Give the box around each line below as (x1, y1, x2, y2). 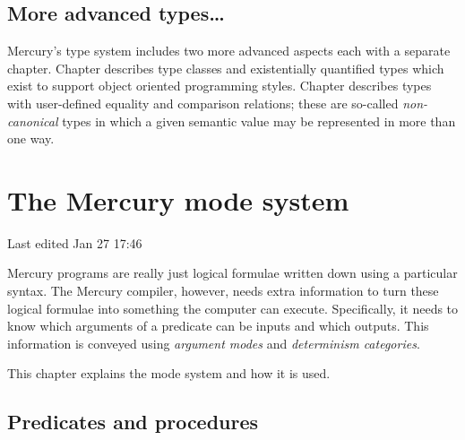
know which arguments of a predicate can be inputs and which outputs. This (7, 316, 429, 335)
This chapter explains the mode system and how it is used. (7, 364, 331, 383)
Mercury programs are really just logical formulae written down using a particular (7, 263, 458, 282)
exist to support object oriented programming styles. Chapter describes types (7, 76, 432, 95)
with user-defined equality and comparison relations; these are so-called (7, 93, 399, 112)
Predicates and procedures (7, 408, 259, 436)
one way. (7, 129, 55, 148)
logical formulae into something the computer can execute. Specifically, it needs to (7, 298, 459, 317)
